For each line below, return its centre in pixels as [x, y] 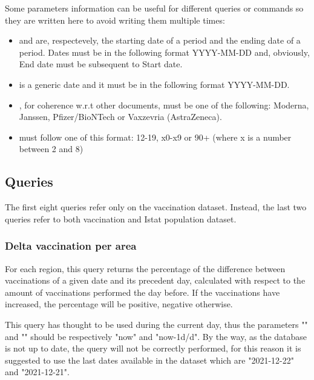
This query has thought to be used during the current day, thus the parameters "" [156, 324]
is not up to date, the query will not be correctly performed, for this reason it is [153, 348]
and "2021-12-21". [37, 372]
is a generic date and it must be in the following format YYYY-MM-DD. [154, 84]
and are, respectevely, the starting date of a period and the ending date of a [160, 40]
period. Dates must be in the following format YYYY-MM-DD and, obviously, [164, 52]
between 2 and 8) [51, 149]
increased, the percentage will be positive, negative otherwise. [119, 304]
